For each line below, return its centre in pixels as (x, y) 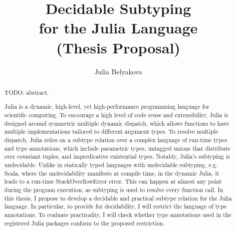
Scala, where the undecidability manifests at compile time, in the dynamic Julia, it (112, 173)
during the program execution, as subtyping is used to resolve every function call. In (114, 190)
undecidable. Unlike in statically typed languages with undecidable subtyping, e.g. (111, 165)
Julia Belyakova (118, 71)
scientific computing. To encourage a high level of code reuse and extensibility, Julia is (116, 115)
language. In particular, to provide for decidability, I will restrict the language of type (116, 206)
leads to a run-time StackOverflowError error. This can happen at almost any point (113, 181)
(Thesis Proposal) (118, 47)
